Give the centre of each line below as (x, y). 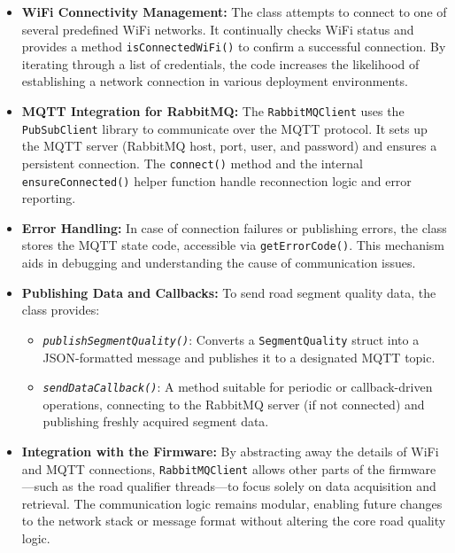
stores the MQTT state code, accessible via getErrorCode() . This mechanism (233, 245)
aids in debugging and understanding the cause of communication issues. (219, 263)
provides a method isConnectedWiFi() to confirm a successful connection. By (234, 47)
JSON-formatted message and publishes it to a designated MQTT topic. (239, 357)
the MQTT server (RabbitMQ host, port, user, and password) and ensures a (229, 146)
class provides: (61, 310)
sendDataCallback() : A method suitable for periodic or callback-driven (238, 387)
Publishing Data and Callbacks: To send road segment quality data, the (229, 292)
